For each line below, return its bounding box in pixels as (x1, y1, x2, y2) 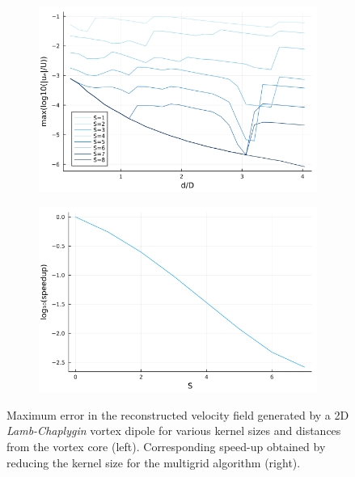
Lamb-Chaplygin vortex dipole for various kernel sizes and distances (6, 422, 341, 439)
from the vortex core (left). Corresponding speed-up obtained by (6, 438, 326, 455)
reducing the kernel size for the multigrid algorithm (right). (6, 454, 301, 471)
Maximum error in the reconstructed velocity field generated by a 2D (6, 406, 349, 423)
